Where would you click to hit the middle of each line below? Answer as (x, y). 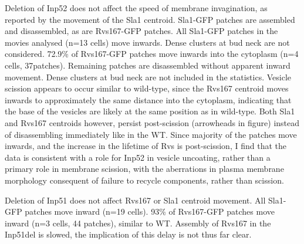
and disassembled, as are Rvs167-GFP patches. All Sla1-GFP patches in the (141, 31)
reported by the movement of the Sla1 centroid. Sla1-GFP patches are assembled (150, 19)
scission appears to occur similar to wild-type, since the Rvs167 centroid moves (147, 88)
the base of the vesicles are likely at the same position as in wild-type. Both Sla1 (150, 111)
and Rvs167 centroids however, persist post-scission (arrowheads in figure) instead (152, 122)
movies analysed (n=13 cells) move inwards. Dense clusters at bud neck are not (147, 42)
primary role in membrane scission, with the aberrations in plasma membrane (144, 169)
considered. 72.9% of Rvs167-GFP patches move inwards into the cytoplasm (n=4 (152, 54)
